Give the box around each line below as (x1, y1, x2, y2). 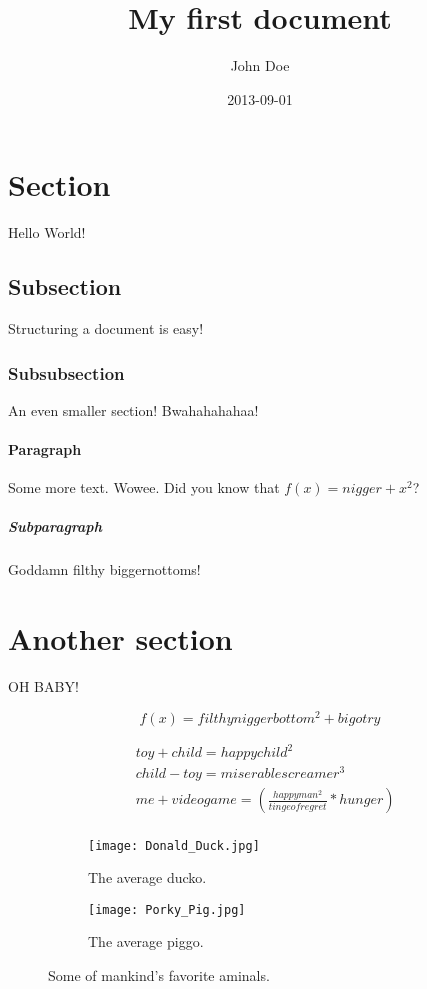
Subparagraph (8, 516, 102, 537)
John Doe (230, 55, 290, 76)
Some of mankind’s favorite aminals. (48, 965, 270, 985)
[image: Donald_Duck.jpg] (88, 838, 260, 853)
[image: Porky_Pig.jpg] (88, 902, 246, 917)
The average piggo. (88, 931, 204, 952)
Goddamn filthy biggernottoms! (8, 559, 201, 580)
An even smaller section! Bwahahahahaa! (8, 399, 259, 420)
